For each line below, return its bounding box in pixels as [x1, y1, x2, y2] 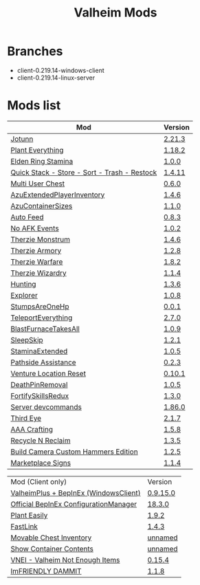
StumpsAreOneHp [10, 301, 70, 311]
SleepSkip [10, 335, 43, 344]
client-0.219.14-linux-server [16, 74, 95, 82]
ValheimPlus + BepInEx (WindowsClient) [10, 488, 141, 498]
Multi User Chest [10, 179, 65, 188]
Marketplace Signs [10, 458, 71, 467]
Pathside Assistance [10, 357, 77, 367]
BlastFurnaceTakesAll [10, 324, 80, 333]
